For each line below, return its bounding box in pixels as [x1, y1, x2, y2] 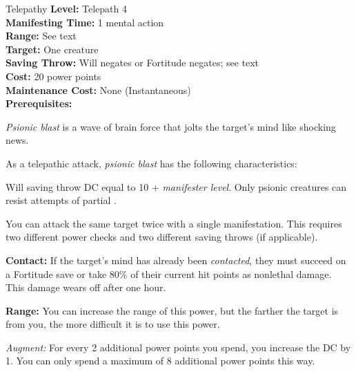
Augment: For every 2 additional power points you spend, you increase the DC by [6, 340, 351, 354]
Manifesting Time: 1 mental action [6, 15, 164, 29]
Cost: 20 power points [6, 68, 101, 83]
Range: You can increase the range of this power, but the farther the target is [6, 303, 339, 317]
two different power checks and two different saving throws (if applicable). [6, 230, 318, 244]
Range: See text [6, 28, 77, 43]
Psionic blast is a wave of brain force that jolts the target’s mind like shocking [6, 119, 336, 133]
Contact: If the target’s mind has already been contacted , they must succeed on [6, 252, 346, 267]
